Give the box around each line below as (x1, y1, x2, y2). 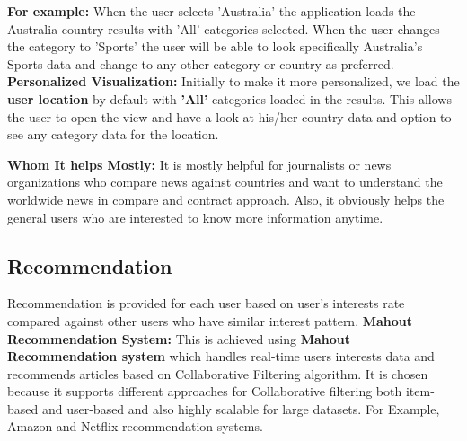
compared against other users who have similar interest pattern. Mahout (7, 311, 413, 330)
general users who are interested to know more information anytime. (7, 207, 383, 226)
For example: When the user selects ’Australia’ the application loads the (7, 2, 416, 20)
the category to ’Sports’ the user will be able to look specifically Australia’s (7, 37, 423, 56)
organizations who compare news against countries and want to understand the (7, 172, 443, 191)
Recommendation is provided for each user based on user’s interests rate (7, 294, 405, 313)
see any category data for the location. (7, 125, 219, 144)
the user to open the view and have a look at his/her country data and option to (7, 107, 452, 126)
